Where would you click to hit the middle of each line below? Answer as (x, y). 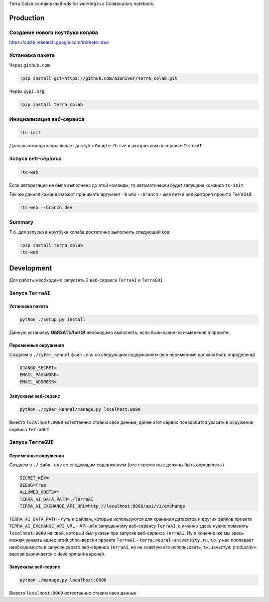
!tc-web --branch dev (46, 208)
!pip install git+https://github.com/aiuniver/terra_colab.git (99, 78)
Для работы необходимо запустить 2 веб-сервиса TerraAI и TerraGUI (86, 280)
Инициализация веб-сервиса (47, 119)
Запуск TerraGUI (31, 442)
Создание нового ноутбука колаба (54, 32)
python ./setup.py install (53, 320)
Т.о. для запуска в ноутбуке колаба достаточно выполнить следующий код (89, 232)
